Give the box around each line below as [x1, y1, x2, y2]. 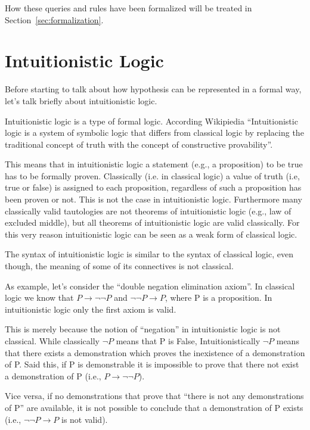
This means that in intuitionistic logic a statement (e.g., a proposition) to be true [5, 158, 303, 170]
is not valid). [61, 413, 108, 425]
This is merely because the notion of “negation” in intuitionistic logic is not [5, 323, 281, 335]
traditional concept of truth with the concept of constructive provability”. [5, 138, 273, 150]
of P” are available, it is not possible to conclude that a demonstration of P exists [5, 401, 303, 413]
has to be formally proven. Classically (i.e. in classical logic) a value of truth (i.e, [5, 169, 300, 182]
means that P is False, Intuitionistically [116, 335, 261, 347]
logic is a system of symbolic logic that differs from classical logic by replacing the [5, 126, 304, 139]
